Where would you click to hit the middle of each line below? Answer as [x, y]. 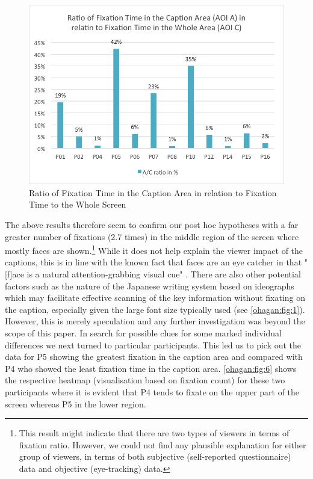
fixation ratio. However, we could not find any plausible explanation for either [163, 444]
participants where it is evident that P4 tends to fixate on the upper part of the [152, 392]
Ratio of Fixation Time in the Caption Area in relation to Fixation [153, 192]
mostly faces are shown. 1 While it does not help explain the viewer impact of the [154, 249]
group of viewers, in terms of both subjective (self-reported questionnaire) [155, 456]
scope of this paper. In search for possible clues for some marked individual [144, 333]
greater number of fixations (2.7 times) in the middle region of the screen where [152, 236]
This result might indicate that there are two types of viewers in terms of [154, 433]
